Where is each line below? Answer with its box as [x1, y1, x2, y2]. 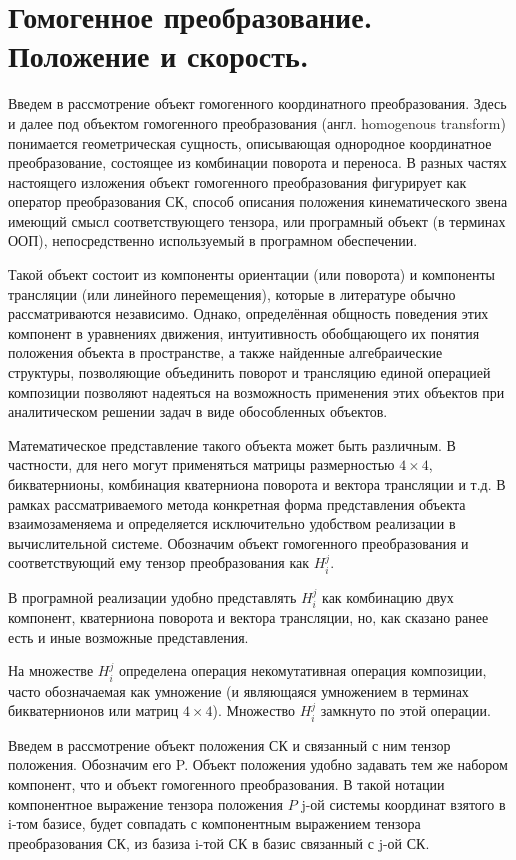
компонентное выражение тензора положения [8, 793, 284, 814]
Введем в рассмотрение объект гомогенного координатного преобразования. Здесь [8, 93, 507, 114]
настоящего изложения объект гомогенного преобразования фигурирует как [8, 171, 467, 192]
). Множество [212, 700, 296, 721]
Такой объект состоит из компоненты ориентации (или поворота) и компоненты [8, 264, 495, 285]
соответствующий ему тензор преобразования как [8, 552, 310, 573]
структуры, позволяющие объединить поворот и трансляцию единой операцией [8, 362, 491, 383]
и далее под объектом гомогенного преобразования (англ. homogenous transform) [8, 112, 506, 133]
